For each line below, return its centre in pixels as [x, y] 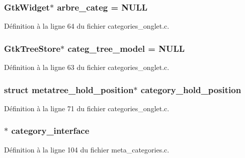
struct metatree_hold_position [69, 89]
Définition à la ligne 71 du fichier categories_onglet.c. [87, 108]
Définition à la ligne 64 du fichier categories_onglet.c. [87, 26]
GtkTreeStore [32, 48]
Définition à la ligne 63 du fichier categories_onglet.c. [87, 67]
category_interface [50, 131]
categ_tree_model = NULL [126, 48]
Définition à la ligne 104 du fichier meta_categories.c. [87, 149]
